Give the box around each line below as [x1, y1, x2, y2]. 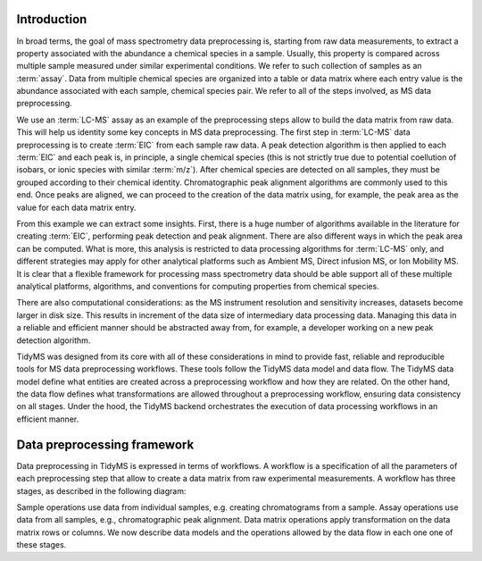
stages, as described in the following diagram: [16, 485, 187, 496]
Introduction [16, 12, 87, 27]
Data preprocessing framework [16, 437, 195, 452]
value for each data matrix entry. [16, 202, 137, 213]
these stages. [16, 540, 67, 550]
